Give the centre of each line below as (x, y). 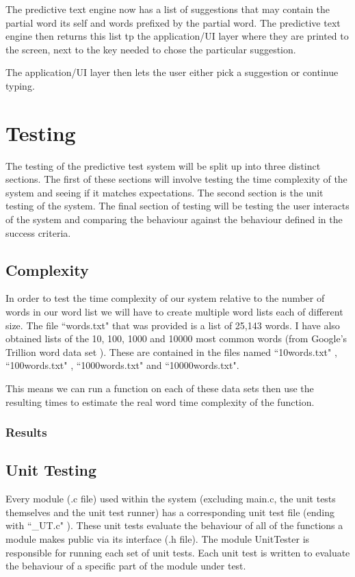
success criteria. (38, 232)
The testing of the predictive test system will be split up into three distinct (163, 165)
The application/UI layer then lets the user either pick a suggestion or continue (172, 72)
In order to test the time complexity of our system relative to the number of (165, 298)
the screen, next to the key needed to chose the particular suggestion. (151, 49)
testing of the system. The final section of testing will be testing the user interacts (177, 206)
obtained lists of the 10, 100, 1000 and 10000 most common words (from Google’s (176, 338)
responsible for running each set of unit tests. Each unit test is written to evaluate (178, 552)
